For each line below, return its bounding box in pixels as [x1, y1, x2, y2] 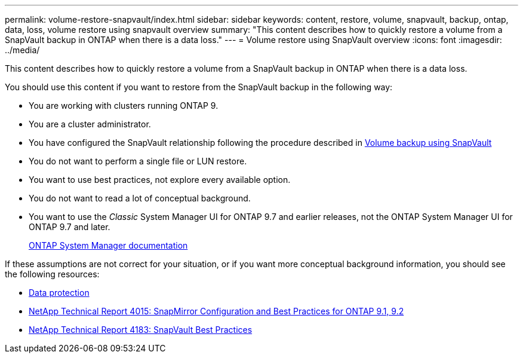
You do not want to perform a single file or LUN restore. [29, 156, 247, 166]
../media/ [5, 45, 40, 55]
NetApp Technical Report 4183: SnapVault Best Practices [29, 325, 253, 335]
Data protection [29, 287, 90, 298]
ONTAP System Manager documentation [29, 240, 188, 250]
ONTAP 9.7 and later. [29, 222, 110, 232]
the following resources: [5, 269, 100, 279]
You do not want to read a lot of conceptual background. [29, 193, 251, 203]
